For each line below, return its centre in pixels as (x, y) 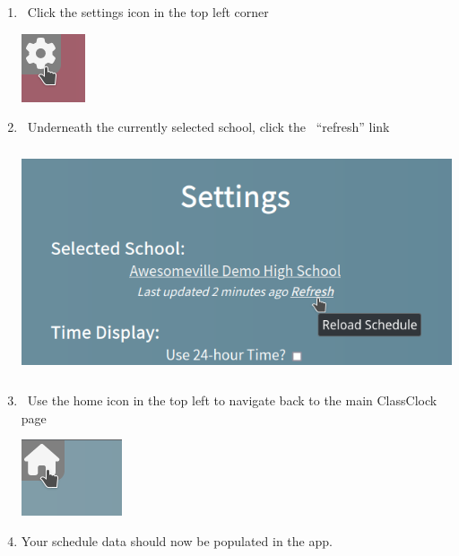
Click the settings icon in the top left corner (148, 12)
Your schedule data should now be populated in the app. (177, 540)
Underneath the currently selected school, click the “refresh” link (208, 127)
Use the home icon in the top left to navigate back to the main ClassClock (232, 400)
